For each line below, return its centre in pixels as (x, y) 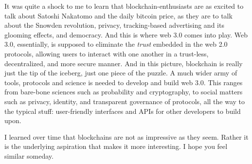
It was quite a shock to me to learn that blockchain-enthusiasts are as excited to (124, 6)
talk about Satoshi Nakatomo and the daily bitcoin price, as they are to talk (118, 15)
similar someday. (29, 155)
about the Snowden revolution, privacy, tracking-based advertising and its (114, 25)
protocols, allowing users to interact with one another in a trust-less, (107, 53)
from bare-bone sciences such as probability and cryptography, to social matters (124, 92)
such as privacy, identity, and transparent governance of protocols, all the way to (125, 101)
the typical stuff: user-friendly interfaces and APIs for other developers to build (123, 111)
